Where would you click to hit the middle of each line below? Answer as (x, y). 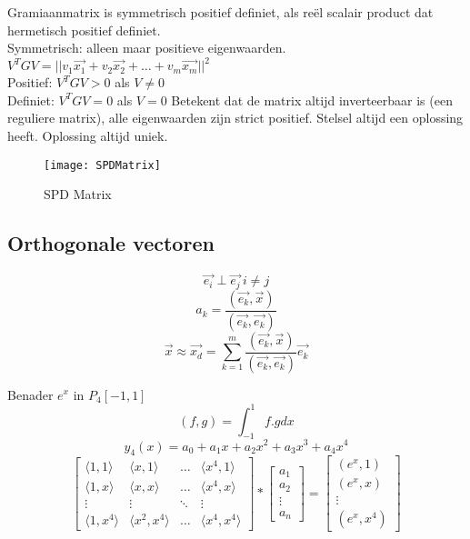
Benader (30, 394)
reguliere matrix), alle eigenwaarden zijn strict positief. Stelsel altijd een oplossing (235, 118)
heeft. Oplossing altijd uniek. (88, 136)
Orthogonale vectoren (111, 243)
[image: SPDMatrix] (102, 165)
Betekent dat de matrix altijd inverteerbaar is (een (312, 100)
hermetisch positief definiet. (84, 30)
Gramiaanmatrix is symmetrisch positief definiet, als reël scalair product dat (220, 12)
